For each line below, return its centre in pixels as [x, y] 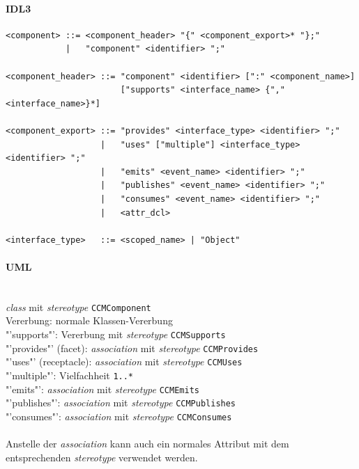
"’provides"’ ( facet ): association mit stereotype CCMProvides [132, 348]
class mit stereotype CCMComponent [78, 307]
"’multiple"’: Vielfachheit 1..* [70, 375]
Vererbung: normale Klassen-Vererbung [89, 320]
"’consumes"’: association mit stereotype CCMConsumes [119, 416]
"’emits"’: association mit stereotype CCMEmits [102, 389]
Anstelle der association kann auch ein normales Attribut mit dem [147, 444]
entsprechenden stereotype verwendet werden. [102, 457]
